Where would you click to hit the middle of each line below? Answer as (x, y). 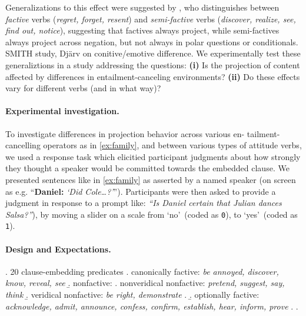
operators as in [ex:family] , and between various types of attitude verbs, (172, 145)
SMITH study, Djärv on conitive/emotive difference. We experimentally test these (153, 53)
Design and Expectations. (58, 249)
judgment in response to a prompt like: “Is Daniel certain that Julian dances (144, 203)
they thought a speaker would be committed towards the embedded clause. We (147, 168)
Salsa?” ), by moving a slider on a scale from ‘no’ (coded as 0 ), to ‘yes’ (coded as (152, 214)
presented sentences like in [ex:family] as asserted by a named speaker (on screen (151, 179)
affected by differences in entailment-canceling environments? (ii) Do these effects (153, 76)
